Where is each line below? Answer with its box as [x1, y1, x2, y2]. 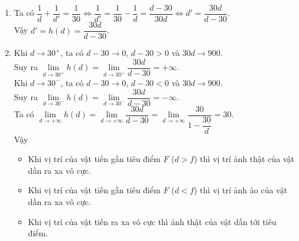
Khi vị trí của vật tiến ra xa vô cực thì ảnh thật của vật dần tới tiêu [28, 215, 277, 227]
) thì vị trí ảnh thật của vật [194, 153, 294, 165]
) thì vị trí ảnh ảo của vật [194, 184, 288, 196]
